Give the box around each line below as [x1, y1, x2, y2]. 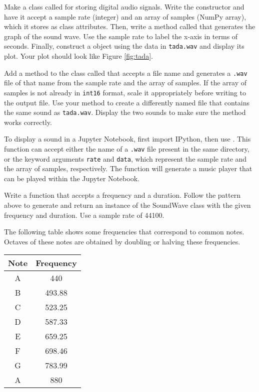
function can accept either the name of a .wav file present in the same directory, [4, 143, 249, 154]
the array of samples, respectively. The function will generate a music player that [4, 163, 252, 174]
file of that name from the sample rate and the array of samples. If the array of [4, 77, 247, 88]
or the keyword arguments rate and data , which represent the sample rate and [4, 153, 247, 164]
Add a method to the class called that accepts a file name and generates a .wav [4, 67, 247, 78]
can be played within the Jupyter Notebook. [4, 173, 139, 183]
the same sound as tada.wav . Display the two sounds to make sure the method [4, 107, 246, 117]
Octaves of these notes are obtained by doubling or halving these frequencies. [4, 236, 240, 246]
